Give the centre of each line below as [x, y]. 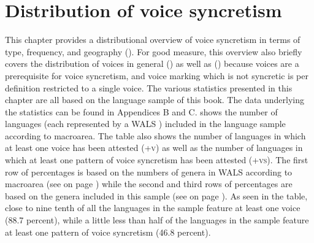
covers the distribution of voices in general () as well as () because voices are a [152, 64]
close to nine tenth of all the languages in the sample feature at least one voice [153, 208]
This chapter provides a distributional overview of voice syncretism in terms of [153, 40]
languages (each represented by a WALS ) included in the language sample [145, 124]
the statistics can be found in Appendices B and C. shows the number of [141, 111]
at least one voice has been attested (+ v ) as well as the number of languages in [154, 148]
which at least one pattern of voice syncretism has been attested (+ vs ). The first [157, 160]
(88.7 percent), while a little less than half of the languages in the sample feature [157, 220]
